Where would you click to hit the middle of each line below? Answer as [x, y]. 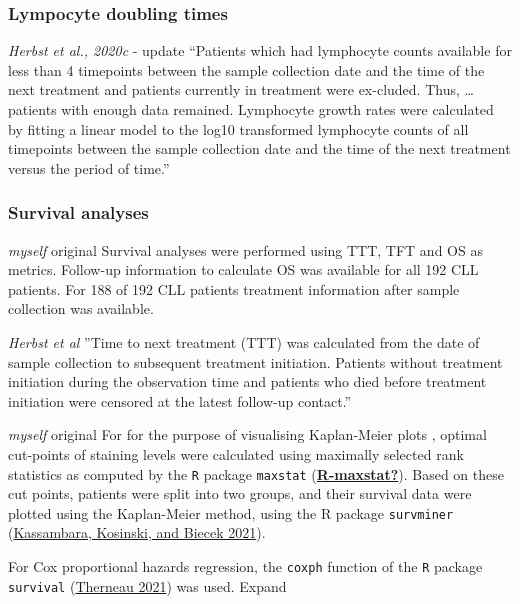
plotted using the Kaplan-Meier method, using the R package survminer [231, 512]
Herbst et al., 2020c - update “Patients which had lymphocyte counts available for [260, 50]
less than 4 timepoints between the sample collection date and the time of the [246, 69]
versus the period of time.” [89, 167]
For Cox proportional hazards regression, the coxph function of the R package [245, 566]
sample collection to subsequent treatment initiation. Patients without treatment [255, 361]
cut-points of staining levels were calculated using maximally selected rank [236, 453]
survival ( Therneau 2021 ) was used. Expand [147, 585]
